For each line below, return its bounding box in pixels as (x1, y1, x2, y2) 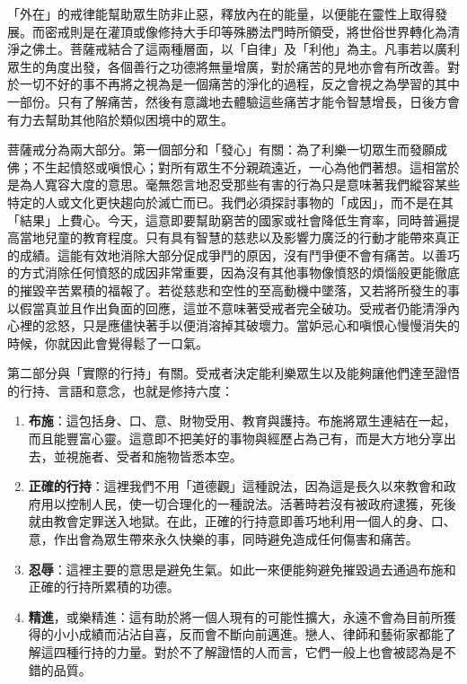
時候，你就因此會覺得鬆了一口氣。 (7, 333, 208, 352)
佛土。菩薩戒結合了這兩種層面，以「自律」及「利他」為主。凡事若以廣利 (31, 39, 460, 58)
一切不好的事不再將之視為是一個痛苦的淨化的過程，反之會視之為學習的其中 (19, 75, 460, 93)
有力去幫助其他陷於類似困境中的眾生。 (7, 110, 233, 128)
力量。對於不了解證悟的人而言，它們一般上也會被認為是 (116, 643, 444, 661)
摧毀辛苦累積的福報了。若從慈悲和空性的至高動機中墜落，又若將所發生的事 (19, 280, 460, 299)
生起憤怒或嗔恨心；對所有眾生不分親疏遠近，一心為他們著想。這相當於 (44, 157, 460, 176)
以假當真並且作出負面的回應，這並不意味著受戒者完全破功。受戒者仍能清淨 (7, 298, 447, 317)
